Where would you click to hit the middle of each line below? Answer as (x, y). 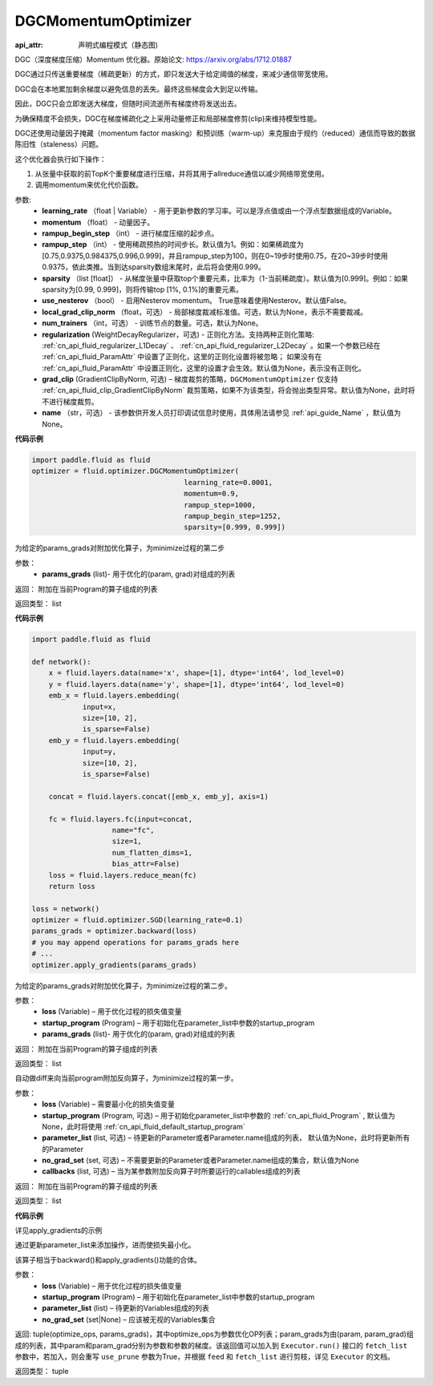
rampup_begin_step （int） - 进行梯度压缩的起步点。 (130, 233)
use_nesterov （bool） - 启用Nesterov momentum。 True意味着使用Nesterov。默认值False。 (196, 301)
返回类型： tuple (42, 1372)
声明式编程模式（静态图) (118, 45)
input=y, (99, 752)
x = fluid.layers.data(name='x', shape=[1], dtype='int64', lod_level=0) (196, 673)
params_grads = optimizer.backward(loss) (114, 931)
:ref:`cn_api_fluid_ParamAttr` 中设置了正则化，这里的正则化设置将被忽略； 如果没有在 (182, 357)
